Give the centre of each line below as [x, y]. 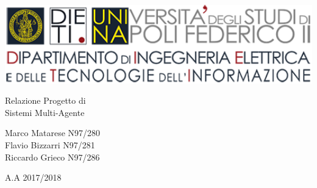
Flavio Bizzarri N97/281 [50, 145]
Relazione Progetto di [45, 100]
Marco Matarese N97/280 [53, 133]
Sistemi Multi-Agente [45, 112]
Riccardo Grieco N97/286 [52, 157]
